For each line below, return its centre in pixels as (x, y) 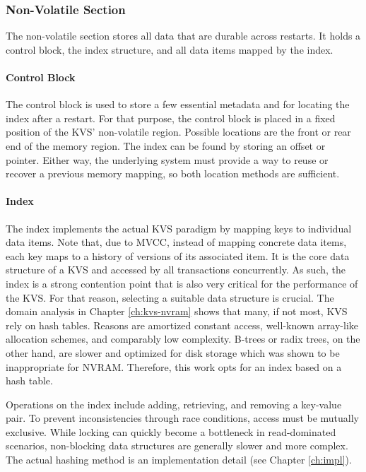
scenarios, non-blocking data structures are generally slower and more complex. (177, 446)
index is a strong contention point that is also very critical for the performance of (182, 283)
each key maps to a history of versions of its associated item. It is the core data (178, 255)
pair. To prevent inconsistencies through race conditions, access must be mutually (183, 418)
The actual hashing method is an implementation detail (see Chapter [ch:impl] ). (179, 460)
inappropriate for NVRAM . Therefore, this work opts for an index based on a (174, 366)
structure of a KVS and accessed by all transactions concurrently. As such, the (176, 270)
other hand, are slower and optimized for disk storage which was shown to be (173, 352)
